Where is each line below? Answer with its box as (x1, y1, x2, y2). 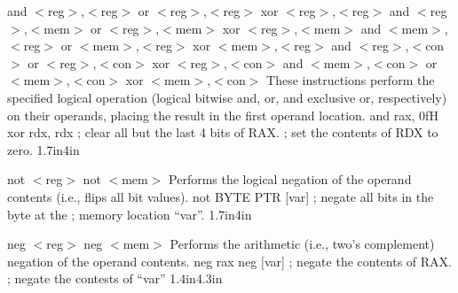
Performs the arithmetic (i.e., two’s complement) (170, 235, 435, 253)
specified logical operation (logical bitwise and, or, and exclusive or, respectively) (7, 88, 447, 106)
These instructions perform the (266, 71, 435, 89)
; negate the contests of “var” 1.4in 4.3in (7, 269, 223, 288)
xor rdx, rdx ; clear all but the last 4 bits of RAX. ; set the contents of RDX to (7, 123, 438, 142)
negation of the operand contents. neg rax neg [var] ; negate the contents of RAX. (7, 251, 452, 270)
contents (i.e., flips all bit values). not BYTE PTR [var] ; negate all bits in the (7, 187, 434, 205)
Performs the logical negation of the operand (169, 170, 412, 189)
